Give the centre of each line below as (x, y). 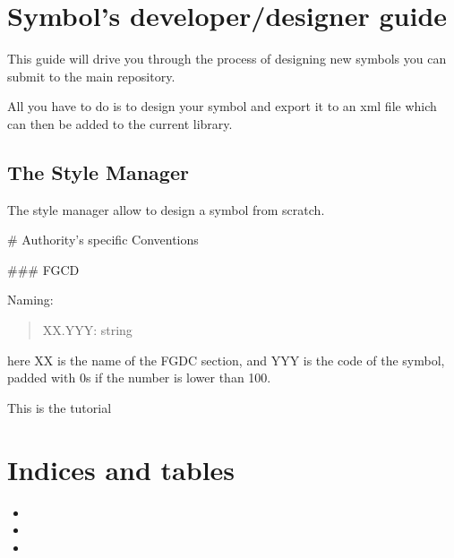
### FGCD (43, 269)
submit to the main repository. (91, 76)
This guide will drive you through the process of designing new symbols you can (227, 59)
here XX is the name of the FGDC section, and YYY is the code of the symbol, (226, 360)
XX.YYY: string (87, 330)
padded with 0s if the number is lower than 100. (139, 378)
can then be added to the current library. (120, 123)
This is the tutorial (60, 407)
